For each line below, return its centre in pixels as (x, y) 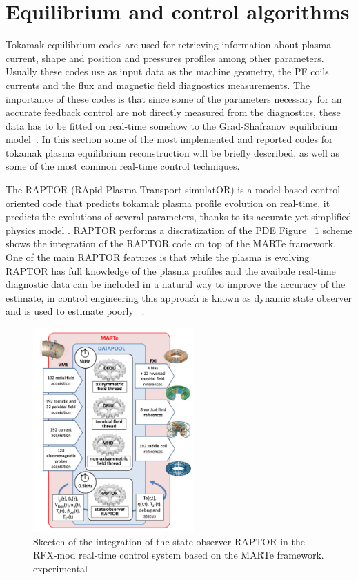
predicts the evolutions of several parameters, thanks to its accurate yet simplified (179, 216)
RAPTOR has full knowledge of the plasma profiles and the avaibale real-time (171, 270)
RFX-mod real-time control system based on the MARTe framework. (179, 555)
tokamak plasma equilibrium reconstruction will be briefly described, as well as (172, 152)
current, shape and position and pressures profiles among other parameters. (165, 58)
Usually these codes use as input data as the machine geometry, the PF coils (167, 71)
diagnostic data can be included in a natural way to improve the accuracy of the (176, 284)
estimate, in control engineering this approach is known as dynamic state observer (179, 297)
